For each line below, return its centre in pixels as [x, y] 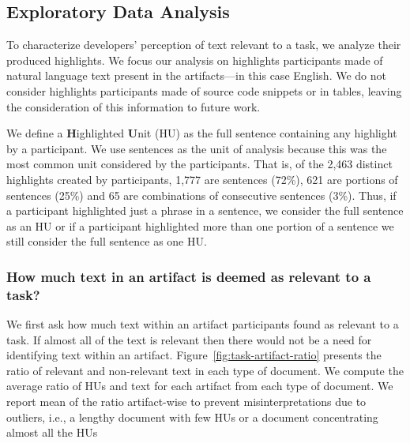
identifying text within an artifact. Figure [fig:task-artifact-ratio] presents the [194, 355]
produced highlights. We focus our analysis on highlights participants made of [195, 60]
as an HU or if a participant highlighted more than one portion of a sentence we [200, 225]
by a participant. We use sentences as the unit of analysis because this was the [197, 148]
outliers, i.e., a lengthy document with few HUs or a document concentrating [192, 417]
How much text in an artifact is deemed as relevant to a [189, 276]
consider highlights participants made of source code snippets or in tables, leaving [204, 90]
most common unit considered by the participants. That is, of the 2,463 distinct [199, 164]
